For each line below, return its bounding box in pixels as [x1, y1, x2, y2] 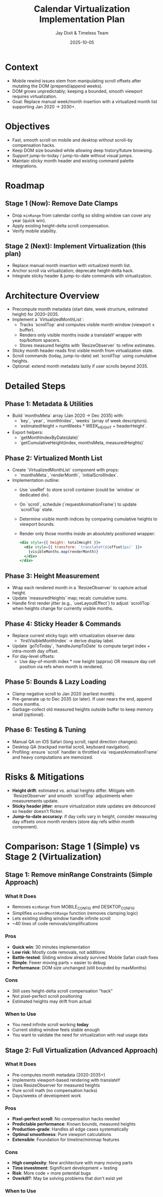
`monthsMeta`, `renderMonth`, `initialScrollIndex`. [19, 472, 119, 478]
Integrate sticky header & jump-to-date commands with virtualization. [12, 273, 152, 279]
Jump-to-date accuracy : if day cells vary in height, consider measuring [12, 813, 157, 819]
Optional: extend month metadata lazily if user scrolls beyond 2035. [12, 363, 148, 369]
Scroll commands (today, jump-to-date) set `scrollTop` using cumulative [12, 353, 157, 359]
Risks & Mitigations [5, 771, 84, 782]
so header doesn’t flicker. [12, 808, 63, 814]
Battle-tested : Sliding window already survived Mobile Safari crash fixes [12, 954, 159, 960]
